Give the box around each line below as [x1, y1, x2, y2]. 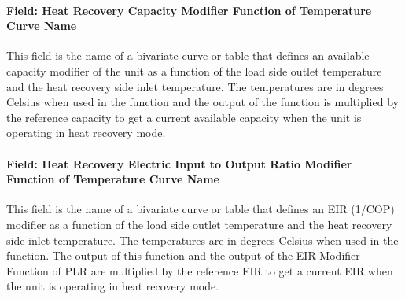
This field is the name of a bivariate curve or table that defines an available [6, 47, 370, 64]
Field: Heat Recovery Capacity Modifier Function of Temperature [6, 2, 372, 18]
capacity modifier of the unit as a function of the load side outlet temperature [6, 62, 382, 79]
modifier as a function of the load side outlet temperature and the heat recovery [6, 216, 392, 232]
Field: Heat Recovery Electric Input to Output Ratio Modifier [6, 155, 352, 172]
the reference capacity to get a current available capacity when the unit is [6, 109, 362, 125]
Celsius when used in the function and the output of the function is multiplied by [6, 94, 399, 110]
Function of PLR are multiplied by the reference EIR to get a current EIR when [6, 262, 393, 279]
